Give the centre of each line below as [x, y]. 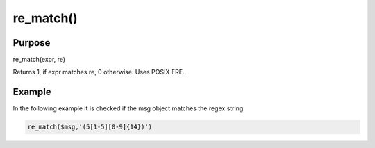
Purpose [32, 43]
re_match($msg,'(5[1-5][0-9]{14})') [90, 127]
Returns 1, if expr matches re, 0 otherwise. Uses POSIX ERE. [99, 72]
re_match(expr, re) [39, 60]
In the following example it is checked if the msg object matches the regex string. [129, 108]
